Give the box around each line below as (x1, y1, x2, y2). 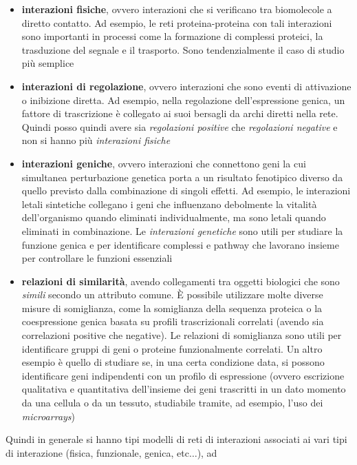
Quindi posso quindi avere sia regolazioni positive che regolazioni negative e (21, 119, 338, 134)
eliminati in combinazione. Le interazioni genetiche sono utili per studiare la (21, 223, 343, 238)
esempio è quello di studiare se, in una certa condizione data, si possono (21, 355, 325, 369)
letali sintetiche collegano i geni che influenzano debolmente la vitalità (21, 196, 317, 211)
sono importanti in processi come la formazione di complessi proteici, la (21, 29, 323, 43)
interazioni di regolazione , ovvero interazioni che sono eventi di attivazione (21, 79, 351, 93)
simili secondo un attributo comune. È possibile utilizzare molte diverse (21, 287, 323, 302)
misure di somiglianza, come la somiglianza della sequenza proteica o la (21, 300, 323, 315)
